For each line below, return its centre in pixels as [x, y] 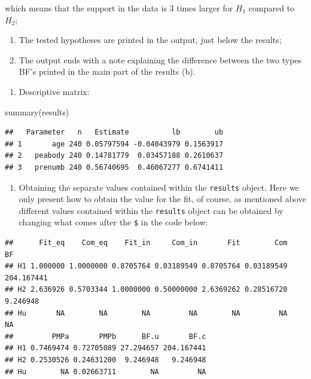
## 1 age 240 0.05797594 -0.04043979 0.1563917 [114, 144]
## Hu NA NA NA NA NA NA [146, 313]
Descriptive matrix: [54, 91]
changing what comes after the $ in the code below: [113, 222]
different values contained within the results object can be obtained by [151, 210]
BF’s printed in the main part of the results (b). [107, 71]
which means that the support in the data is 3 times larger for [119, 8]
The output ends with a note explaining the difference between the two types [160, 59]
